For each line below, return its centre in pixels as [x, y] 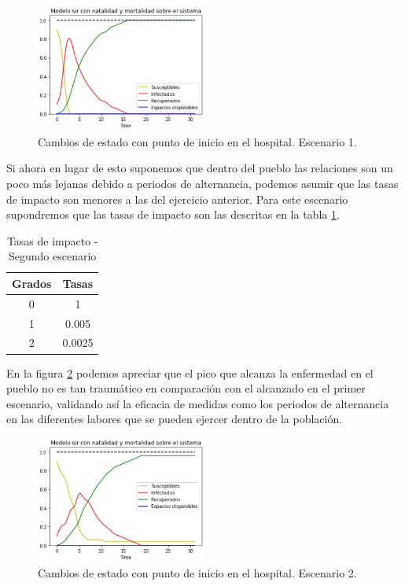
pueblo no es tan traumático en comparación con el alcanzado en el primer [186, 388]
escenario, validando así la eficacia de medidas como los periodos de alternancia [198, 403]
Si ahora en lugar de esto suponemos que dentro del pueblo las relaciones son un [200, 168]
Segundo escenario [53, 256]
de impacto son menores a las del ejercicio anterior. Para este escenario [177, 199]
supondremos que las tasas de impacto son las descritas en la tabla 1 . [173, 214]
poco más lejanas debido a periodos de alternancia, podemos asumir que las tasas [202, 183]
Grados [32, 283]
